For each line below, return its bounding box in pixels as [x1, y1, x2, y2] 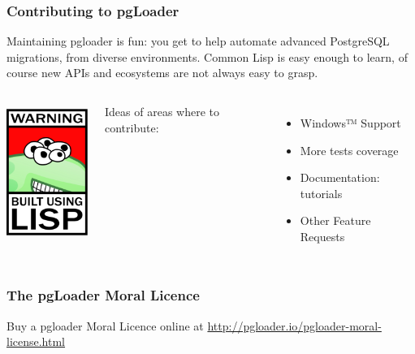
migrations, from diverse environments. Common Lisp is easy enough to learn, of [6, 48, 408, 65]
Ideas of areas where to [105, 103, 219, 119]
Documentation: [300, 169, 380, 186]
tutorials [300, 184, 343, 201]
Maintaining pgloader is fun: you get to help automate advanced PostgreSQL [6, 32, 390, 50]
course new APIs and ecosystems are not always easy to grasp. [6, 64, 318, 81]
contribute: [105, 119, 159, 136]
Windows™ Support [300, 114, 401, 131]
